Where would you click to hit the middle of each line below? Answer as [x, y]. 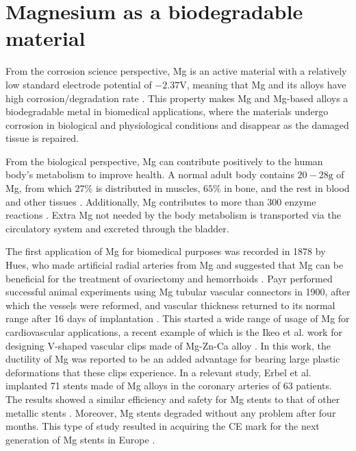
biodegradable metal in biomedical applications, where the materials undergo [167, 111]
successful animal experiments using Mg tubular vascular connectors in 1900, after [178, 292]
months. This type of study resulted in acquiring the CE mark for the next [163, 426]
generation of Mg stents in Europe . [80, 439]
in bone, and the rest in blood [287, 188]
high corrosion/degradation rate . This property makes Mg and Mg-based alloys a [177, 98]
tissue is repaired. [42, 138]
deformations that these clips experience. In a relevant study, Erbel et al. [158, 372]
